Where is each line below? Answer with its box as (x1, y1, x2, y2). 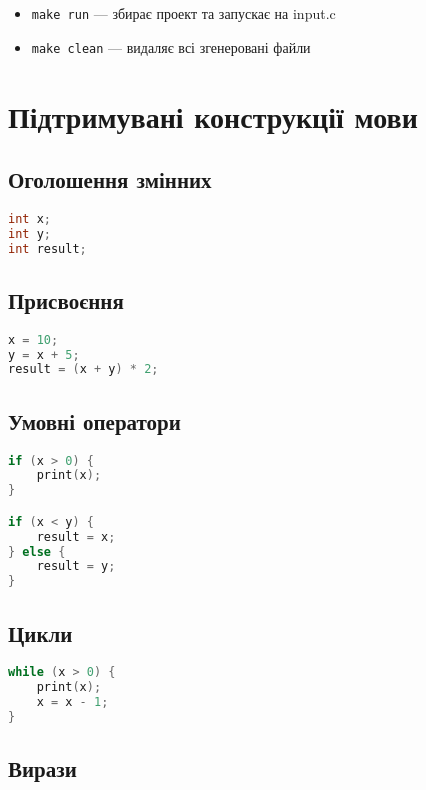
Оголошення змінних (8, 164, 212, 195)
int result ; (8, 241, 87, 256)
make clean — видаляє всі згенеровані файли (31, 36, 311, 57)
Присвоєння (8, 284, 124, 315)
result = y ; (36, 559, 116, 574)
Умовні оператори (8, 405, 181, 436)
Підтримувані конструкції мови (8, 95, 418, 136)
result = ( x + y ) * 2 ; (8, 362, 159, 377)
